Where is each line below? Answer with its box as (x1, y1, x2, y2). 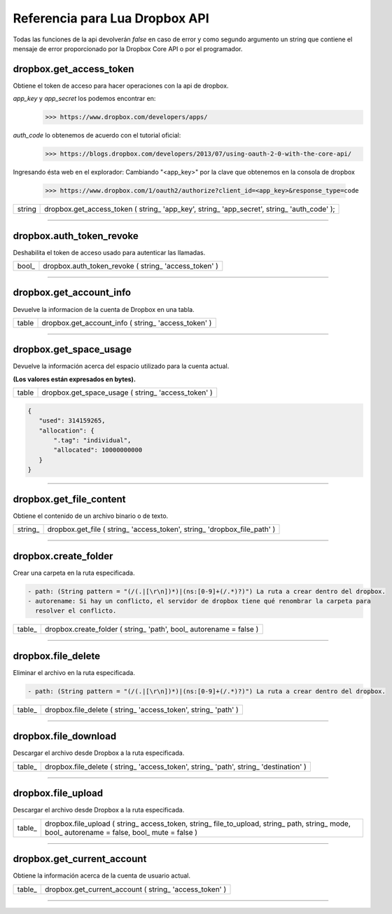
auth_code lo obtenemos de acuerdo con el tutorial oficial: (13, 131, 181, 139)
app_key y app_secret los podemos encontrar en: (13, 95, 156, 103)
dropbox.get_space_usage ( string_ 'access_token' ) (41, 388, 213, 397)
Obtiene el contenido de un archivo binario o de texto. (13, 512, 169, 520)
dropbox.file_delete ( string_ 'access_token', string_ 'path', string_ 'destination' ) (44, 761, 307, 771)
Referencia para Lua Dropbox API (13, 11, 209, 26)
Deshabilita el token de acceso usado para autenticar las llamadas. (13, 248, 206, 257)
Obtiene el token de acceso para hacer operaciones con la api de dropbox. (13, 81, 229, 90)
